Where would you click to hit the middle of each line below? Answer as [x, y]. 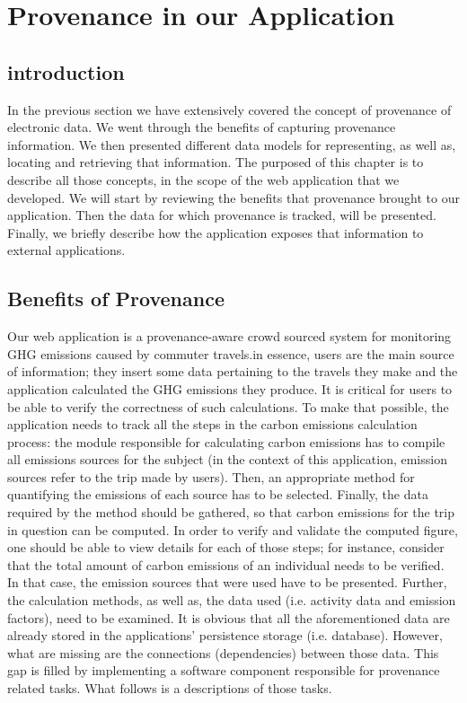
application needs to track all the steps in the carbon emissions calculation [212, 424]
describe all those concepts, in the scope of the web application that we [203, 179]
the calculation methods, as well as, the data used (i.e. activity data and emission [232, 600]
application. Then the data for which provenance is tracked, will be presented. [222, 215]
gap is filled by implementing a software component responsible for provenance [224, 670]
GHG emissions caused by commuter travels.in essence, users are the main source [231, 353]
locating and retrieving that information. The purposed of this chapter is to [216, 162]
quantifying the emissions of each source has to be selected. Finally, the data [218, 494]
